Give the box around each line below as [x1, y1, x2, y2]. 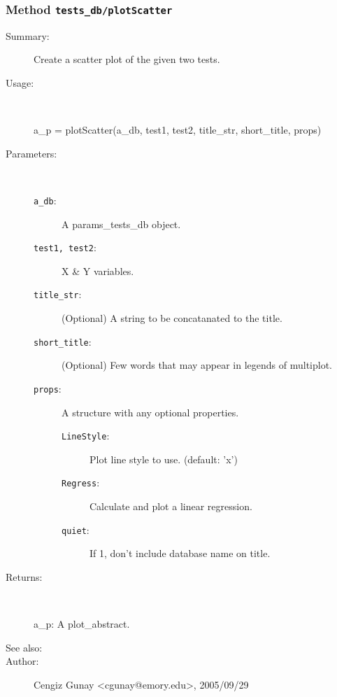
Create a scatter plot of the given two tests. [34, 52, 220, 66]
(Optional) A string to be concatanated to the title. [62, 311, 282, 325]
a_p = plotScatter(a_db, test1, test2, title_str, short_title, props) [34, 122, 322, 137]
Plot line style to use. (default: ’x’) [89, 451, 238, 466]
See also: [6, 640, 43, 654]
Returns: [6, 569, 43, 584]
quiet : [62, 522, 89, 537]
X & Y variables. [62, 263, 134, 278]
